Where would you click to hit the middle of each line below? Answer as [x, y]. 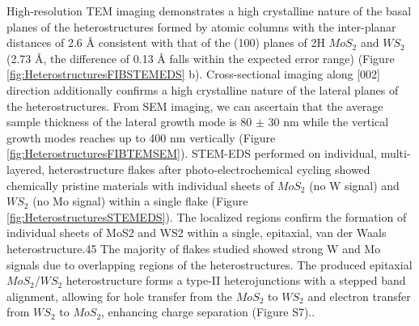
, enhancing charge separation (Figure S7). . [208, 312]
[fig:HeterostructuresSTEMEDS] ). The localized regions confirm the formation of [207, 216]
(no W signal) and [354, 185]
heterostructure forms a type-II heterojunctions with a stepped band [236, 280]
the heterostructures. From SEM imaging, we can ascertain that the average [195, 106]
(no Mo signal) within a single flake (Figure [140, 201]
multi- [396, 153]
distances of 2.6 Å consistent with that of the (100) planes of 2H [166, 42]
